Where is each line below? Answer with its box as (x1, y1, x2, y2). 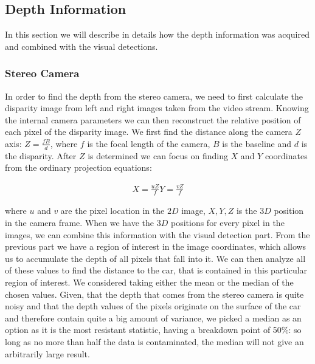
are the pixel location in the (60, 204, 165, 217)
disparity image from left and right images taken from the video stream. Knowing (5, 101, 309, 114)
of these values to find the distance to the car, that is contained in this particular (5, 264, 308, 276)
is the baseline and (222, 137, 292, 149)
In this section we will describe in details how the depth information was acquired (5, 28, 310, 41)
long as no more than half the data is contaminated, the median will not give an (5, 335, 304, 348)
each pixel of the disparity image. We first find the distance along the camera (5, 125, 292, 138)
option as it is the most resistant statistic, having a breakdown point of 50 (5, 323, 282, 336)
